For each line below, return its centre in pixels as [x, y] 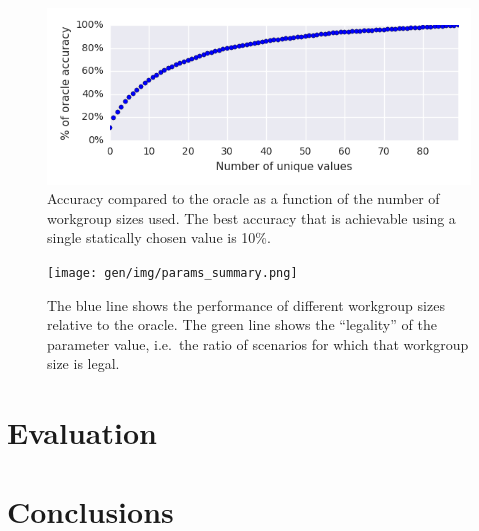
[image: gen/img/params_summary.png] [172, 273]
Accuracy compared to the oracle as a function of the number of [243, 198]
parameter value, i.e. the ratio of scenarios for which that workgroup [258, 343]
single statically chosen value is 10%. [159, 237]
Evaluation [82, 432]
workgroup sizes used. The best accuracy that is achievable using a [251, 217]
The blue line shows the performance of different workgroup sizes [246, 304]
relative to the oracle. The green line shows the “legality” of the [242, 324]
